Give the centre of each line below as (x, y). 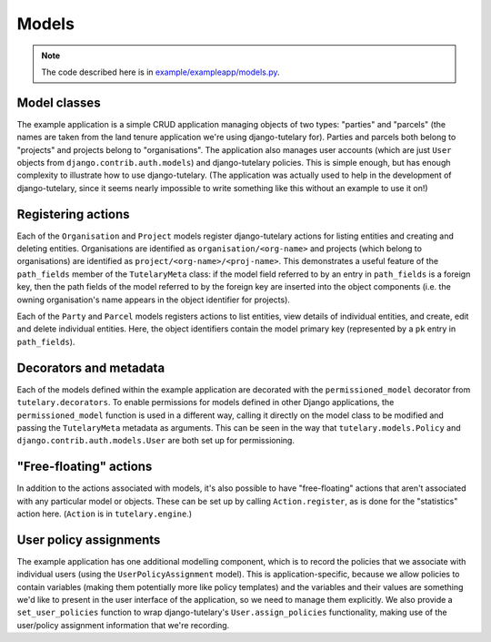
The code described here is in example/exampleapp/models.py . (161, 72)
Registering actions (74, 214)
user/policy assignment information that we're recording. (123, 625)
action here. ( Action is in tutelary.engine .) (105, 514)
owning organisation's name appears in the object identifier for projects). (154, 300)
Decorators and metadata (91, 367)
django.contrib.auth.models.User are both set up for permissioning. (156, 441)
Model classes (59, 102)
